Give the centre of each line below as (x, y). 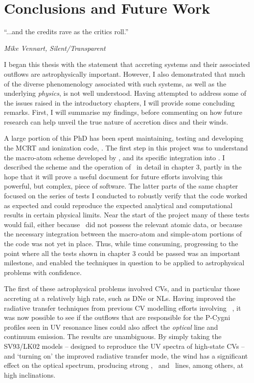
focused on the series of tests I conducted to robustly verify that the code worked (126, 196)
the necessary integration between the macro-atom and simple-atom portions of (123, 234)
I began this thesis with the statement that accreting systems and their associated (127, 64)
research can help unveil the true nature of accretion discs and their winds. (116, 121)
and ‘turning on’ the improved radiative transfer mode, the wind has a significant (126, 355)
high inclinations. (30, 374)
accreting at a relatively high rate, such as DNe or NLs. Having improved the (120, 298)
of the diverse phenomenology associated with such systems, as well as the (115, 83)
